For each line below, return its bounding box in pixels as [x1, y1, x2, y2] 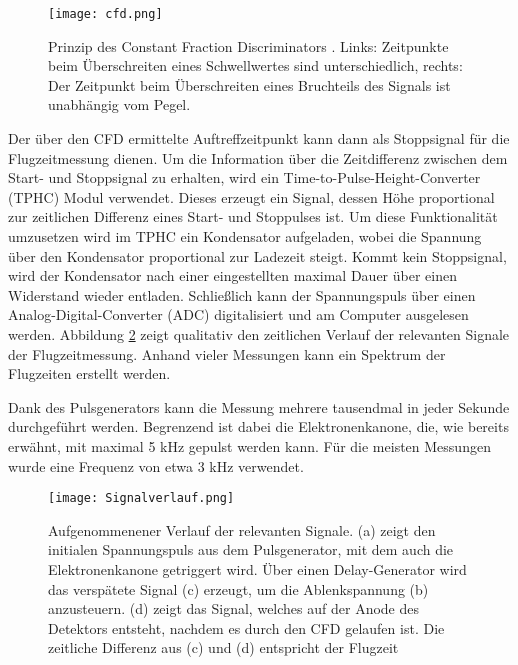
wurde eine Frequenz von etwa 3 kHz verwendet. [8, 455, 304, 476]
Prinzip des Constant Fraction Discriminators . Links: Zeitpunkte [48, 35, 449, 56]
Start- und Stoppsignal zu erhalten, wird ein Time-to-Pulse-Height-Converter [8, 167, 481, 188]
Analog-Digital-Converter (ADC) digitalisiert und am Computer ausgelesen [8, 304, 469, 325]
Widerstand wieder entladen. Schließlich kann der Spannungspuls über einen [8, 284, 476, 305]
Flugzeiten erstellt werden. [8, 363, 171, 384]
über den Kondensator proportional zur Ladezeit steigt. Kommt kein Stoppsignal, [8, 245, 507, 266]
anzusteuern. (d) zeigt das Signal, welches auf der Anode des [48, 598, 419, 619]
